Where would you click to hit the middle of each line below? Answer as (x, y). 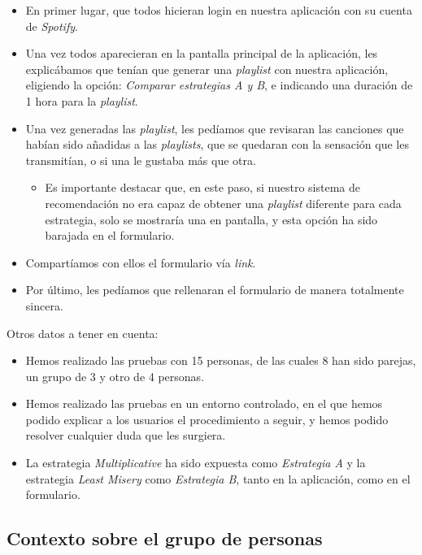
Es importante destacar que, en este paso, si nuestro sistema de (203, 187)
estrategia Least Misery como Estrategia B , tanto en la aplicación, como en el (218, 478)
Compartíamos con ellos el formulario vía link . (141, 262)
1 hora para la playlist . (82, 100)
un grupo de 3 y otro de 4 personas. (115, 376)
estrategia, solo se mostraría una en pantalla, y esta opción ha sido (211, 219)
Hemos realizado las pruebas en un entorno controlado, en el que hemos (204, 403)
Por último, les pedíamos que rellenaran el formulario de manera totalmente (215, 290)
